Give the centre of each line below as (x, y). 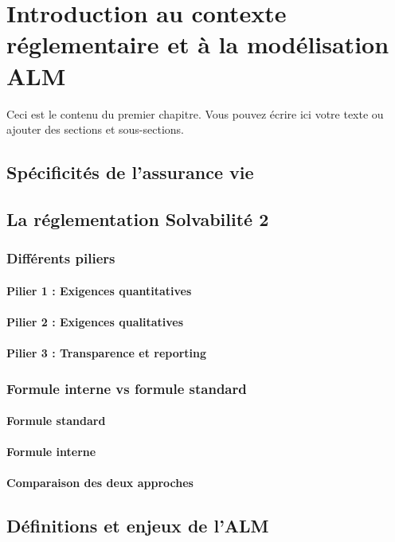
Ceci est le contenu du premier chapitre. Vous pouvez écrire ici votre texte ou (195, 113)
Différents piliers (61, 258)
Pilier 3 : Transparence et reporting (107, 353)
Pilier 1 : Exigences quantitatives (99, 290)
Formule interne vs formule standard (127, 388)
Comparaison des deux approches (100, 483)
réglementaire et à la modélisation (198, 44)
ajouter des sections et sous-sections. (95, 129)
